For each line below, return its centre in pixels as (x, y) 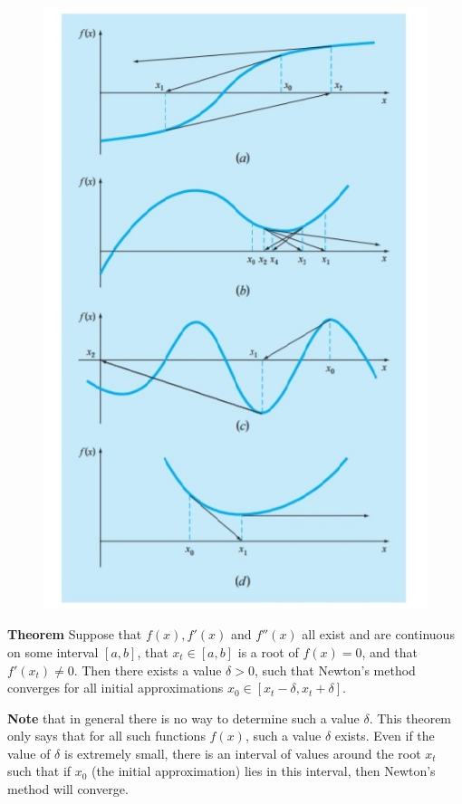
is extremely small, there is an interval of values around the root (242, 753)
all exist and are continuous (378, 634)
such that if (39, 771)
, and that (390, 651)
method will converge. (68, 789)
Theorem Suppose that (75, 634)
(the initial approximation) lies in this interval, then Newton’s (264, 771)
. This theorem (410, 718)
